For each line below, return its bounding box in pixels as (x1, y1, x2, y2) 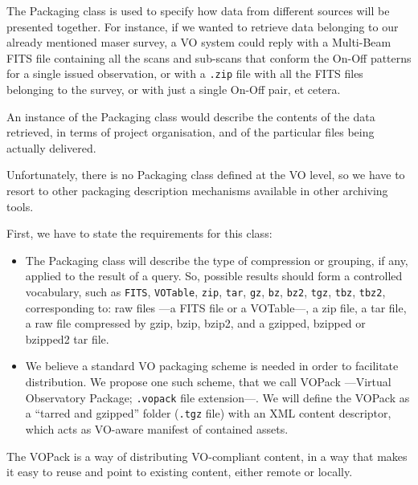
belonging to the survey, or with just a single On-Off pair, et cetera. (6, 81, 341, 98)
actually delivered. (6, 139, 96, 156)
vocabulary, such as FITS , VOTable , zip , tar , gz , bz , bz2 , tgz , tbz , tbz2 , (25, 283, 386, 300)
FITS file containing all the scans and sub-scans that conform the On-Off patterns (6, 49, 412, 66)
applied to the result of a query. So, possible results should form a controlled (25, 267, 403, 284)
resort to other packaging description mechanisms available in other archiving (6, 182, 388, 198)
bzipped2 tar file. (25, 330, 109, 347)
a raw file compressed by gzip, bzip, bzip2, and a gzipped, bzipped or (25, 315, 366, 332)
